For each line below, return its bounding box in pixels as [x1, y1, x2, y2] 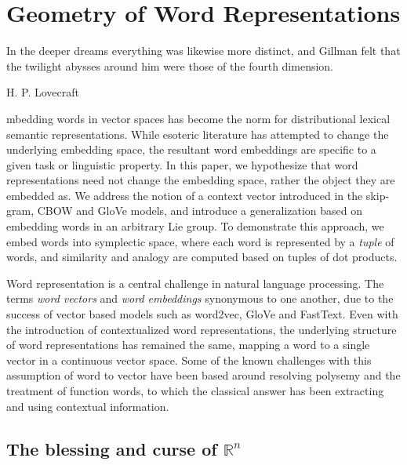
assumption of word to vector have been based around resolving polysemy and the [6, 367, 401, 383]
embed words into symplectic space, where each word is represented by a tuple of [6, 233, 394, 249]
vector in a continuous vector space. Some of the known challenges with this [6, 351, 372, 368]
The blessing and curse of [6, 436, 217, 460]
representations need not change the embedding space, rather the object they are [6, 172, 395, 188]
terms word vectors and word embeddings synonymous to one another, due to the [6, 290, 394, 307]
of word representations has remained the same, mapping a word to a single [6, 336, 370, 353]
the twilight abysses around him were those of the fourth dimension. [6, 57, 334, 74]
